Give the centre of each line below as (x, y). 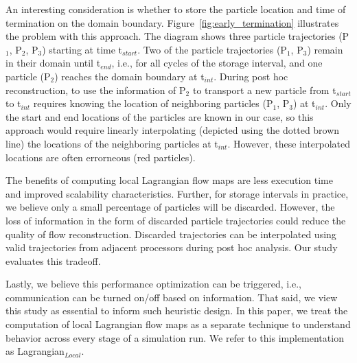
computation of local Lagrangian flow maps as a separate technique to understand (178, 324)
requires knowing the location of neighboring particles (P (153, 103)
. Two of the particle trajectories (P (212, 49)
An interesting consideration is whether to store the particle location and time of (176, 9)
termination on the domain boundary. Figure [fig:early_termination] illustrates (172, 22)
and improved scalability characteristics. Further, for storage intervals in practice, (177, 193)
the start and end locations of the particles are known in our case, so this (160, 116)
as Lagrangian (35, 351)
